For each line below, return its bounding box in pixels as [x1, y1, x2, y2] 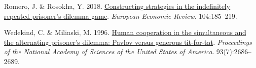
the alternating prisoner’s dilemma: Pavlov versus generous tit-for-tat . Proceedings [4, 36, 252, 47]
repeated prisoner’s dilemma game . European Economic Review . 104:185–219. [4, 10, 237, 21]
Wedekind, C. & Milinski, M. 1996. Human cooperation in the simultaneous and [4, 27, 247, 37]
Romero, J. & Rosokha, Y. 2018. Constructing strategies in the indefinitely [4, 1, 230, 11]
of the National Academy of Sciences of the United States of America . [4, 46, 215, 57]
